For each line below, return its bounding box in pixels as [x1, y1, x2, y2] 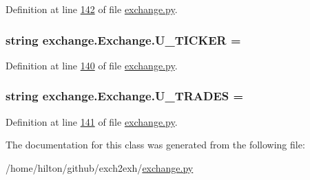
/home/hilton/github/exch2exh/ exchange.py [6, 160, 194, 175]
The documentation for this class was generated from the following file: [6, 137, 305, 152]
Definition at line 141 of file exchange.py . [6, 114, 178, 128]
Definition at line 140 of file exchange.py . [6, 58, 178, 72]
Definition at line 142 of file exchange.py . [6, 2, 178, 16]
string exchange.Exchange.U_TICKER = [6, 31, 241, 48]
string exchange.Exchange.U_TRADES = [6, 87, 244, 104]
